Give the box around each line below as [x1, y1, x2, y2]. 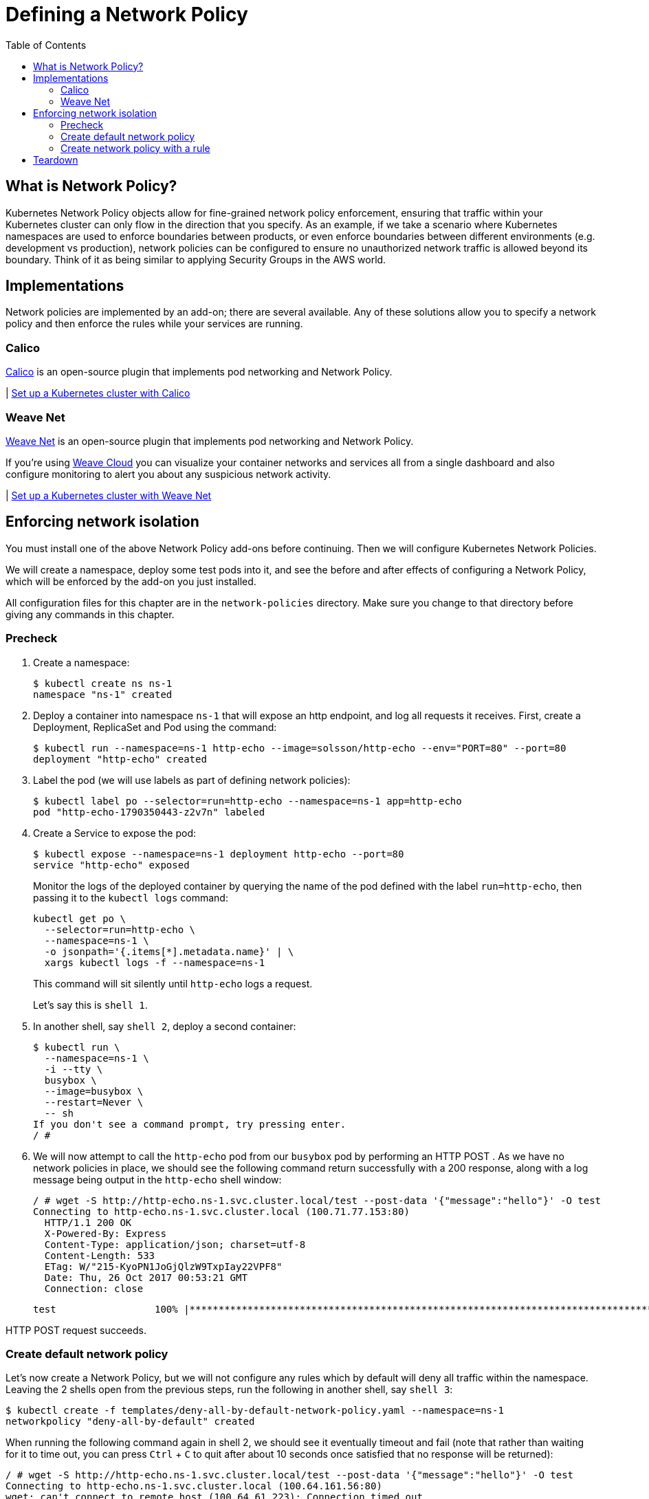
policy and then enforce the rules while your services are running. [5, 318, 303, 330]
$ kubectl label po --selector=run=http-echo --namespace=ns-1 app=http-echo [33, 795, 462, 807]
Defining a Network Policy [5, 3, 248, 26]
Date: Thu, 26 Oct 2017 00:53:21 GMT [44, 1271, 247, 1283]
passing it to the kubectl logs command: [33, 891, 228, 904]
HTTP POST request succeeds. [5, 1324, 146, 1336]
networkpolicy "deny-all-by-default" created [5, 1416, 255, 1427]
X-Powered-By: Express [44, 1227, 166, 1239]
